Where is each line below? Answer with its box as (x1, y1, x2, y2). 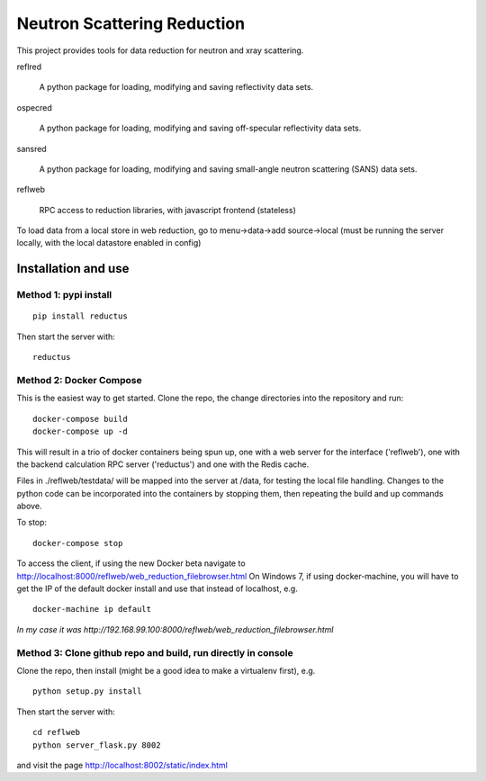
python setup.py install (32, 687, 142, 696)
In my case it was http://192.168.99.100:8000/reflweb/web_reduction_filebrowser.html (16, 624, 334, 634)
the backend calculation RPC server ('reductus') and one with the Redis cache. (16, 459, 310, 470)
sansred (16, 143, 47, 154)
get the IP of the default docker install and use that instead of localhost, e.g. (16, 583, 299, 594)
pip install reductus (32, 311, 128, 321)
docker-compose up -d (32, 426, 128, 436)
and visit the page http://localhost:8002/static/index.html (16, 759, 229, 770)
